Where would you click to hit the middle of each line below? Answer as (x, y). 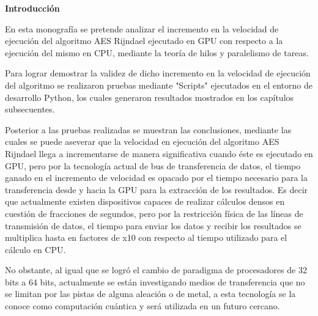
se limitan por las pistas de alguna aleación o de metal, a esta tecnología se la (150, 294)
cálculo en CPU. (35, 249)
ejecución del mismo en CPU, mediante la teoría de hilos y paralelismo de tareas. (157, 52)
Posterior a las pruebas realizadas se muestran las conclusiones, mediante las (148, 129)
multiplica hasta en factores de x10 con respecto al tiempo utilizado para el (146, 237)
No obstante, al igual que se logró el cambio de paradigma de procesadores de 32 (156, 270)
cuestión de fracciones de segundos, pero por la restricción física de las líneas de (154, 213)
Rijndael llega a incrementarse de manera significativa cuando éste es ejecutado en (159, 153)
